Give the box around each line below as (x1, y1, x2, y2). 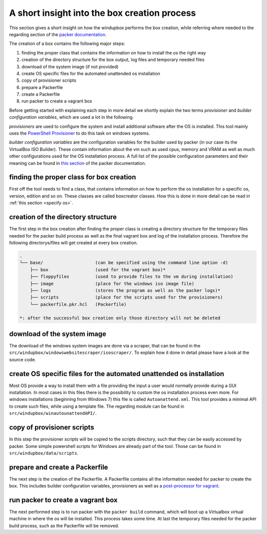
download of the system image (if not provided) (21, 63, 119, 69)
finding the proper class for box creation (9, 173, 136, 182)
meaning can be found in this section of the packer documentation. (9, 160, 146, 166)
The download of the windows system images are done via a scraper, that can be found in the (9, 342, 201, 348)
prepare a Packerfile (21, 84, 63, 90)
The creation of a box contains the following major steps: (9, 41, 126, 47)
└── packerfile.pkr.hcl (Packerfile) (30, 301, 127, 307)
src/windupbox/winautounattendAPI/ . (9, 410, 97, 416)
